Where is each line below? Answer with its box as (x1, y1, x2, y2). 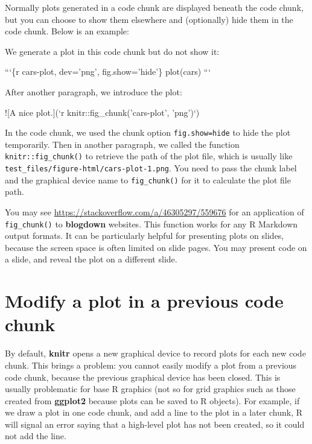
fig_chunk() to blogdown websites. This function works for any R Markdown (5, 217, 298, 230)
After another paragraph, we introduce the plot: (5, 85, 182, 98)
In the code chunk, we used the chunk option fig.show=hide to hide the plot (5, 126, 291, 139)
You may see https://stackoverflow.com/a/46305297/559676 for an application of (5, 205, 304, 218)
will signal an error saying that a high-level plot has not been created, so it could (5, 417, 305, 430)
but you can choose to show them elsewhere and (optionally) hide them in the (5, 13, 293, 25)
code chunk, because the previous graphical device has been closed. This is (5, 370, 281, 383)
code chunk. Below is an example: (5, 25, 129, 37)
